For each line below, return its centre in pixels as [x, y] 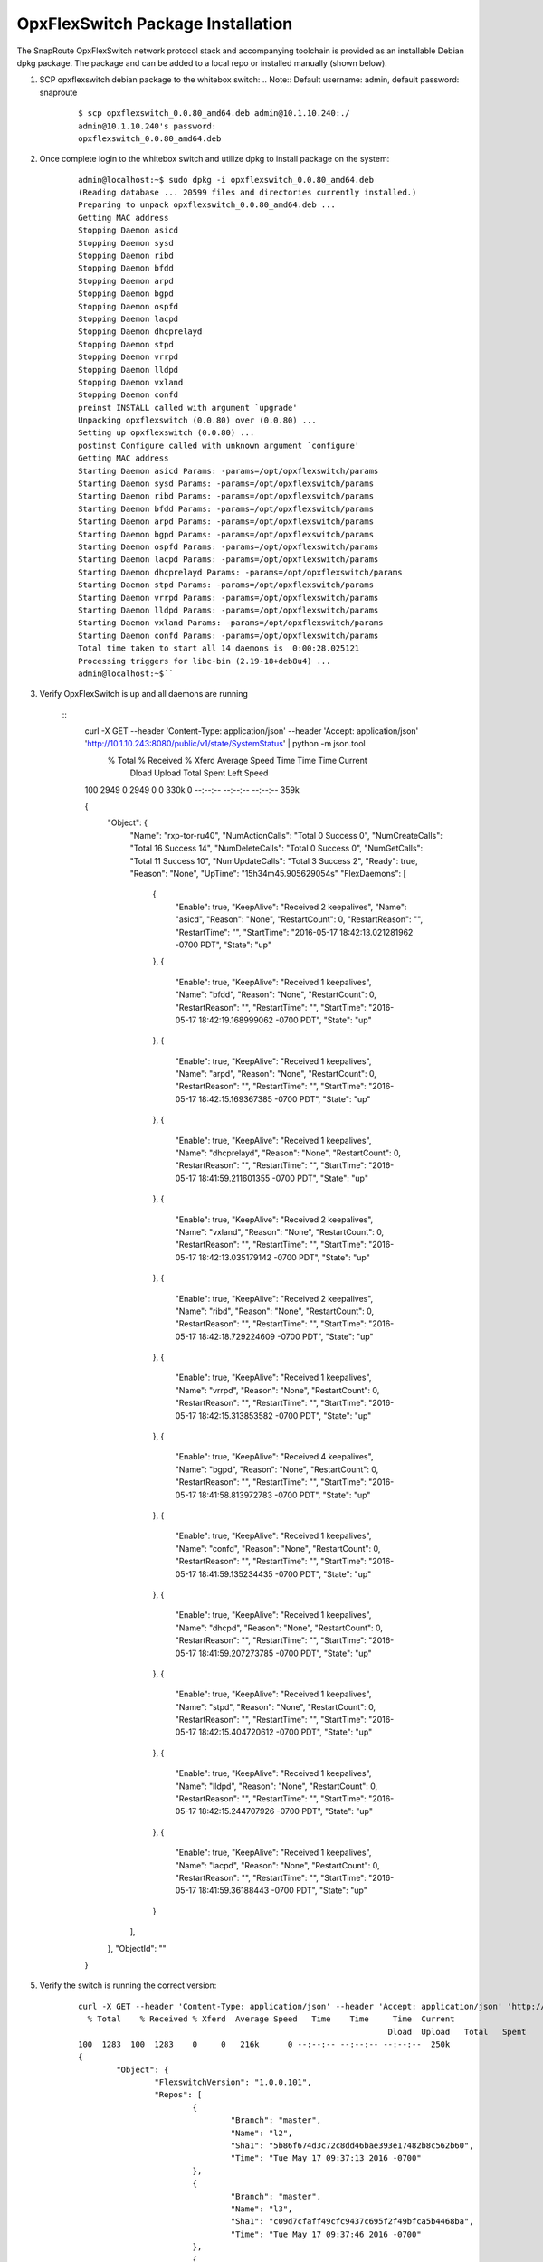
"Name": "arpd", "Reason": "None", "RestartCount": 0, [276, 1074]
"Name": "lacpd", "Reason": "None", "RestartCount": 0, [277, 1865]
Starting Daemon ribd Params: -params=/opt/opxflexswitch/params [226, 496]
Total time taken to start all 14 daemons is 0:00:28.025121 [219, 648]
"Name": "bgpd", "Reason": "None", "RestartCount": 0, [277, 1469]
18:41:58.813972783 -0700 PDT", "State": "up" [285, 1495]
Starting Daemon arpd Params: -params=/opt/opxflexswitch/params [226, 522]
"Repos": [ [178, 2095]
